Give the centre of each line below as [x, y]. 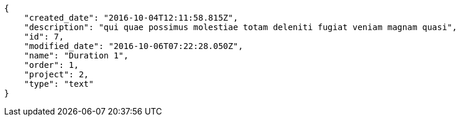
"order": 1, [51, 65]
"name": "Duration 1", [76, 55]
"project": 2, [56, 74]
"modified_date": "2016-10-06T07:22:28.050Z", [133, 46]
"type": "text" [59, 84]
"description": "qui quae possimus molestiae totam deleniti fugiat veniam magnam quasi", [241, 27]
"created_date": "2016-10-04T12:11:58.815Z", [131, 18]
